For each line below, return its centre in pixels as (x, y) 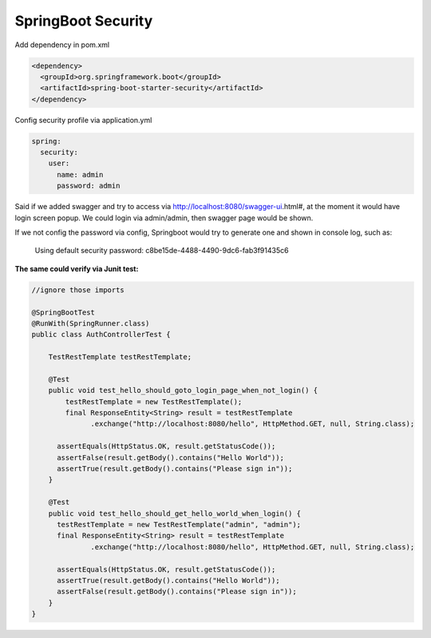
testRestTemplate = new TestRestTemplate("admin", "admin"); (179, 524)
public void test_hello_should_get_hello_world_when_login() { (175, 513)
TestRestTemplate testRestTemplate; (120, 357)
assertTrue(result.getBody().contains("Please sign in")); (175, 469)
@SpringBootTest (63, 312)
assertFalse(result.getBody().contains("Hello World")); (171, 458)
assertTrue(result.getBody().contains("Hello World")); (168, 580)
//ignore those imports (78, 290)
